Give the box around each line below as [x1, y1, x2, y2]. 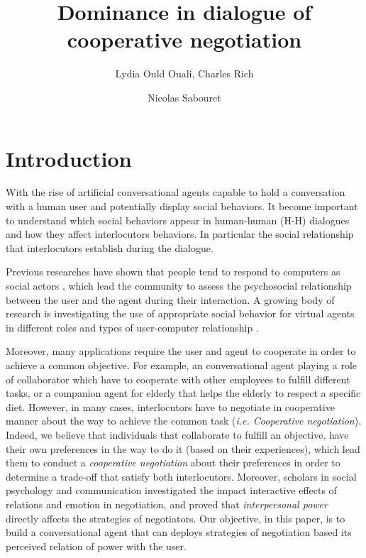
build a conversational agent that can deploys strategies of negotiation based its [6, 525, 352, 540]
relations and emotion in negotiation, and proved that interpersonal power [6, 496, 328, 511]
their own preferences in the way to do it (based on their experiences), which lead [6, 441, 360, 456]
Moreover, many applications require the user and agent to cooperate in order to [6, 344, 356, 359]
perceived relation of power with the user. [6, 538, 187, 553]
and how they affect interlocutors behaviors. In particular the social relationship [6, 226, 354, 241]
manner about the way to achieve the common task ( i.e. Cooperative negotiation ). [6, 413, 362, 428]
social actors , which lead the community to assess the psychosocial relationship [6, 278, 352, 292]
